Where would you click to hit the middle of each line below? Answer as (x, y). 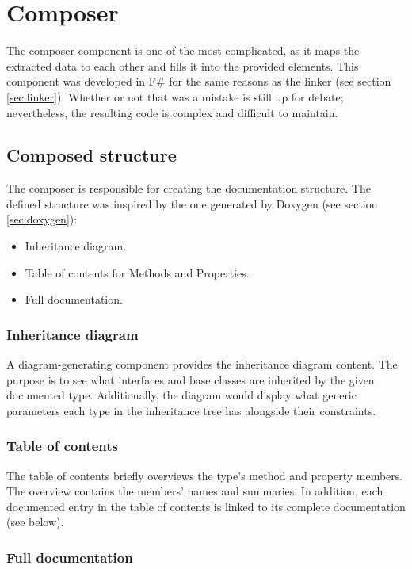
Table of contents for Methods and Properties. (137, 272)
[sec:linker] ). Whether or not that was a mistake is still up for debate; (175, 96)
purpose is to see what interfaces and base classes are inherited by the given (191, 379)
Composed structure (92, 155)
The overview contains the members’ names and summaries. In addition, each (195, 491)
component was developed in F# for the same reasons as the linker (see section (199, 81)
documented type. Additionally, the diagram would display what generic (181, 395)
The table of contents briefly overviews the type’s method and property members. (205, 475)
